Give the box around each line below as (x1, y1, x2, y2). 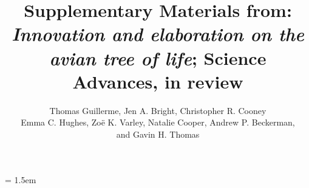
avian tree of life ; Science (49, 45, 267, 70)
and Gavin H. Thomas (116, 127, 200, 140)
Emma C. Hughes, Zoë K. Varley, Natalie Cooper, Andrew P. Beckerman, (21, 116, 295, 129)
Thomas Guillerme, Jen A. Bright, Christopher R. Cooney (49, 104, 267, 116)
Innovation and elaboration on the (12, 21, 304, 47)
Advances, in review (72, 69, 243, 93)
